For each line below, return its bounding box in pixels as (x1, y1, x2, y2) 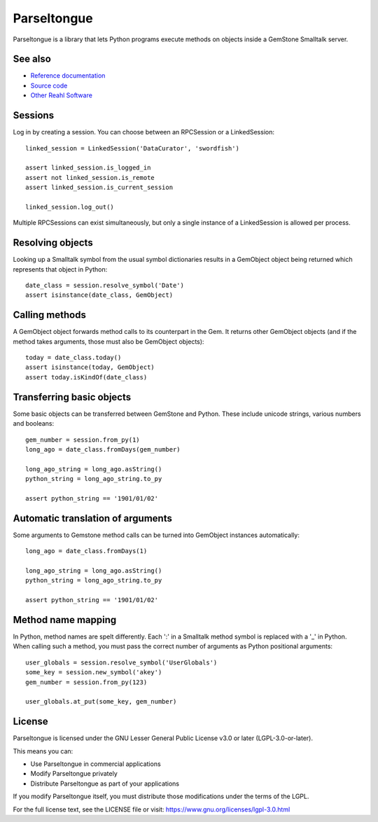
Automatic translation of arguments (13, 512, 173, 524)
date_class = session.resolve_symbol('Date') (25, 281, 185, 289)
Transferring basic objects (13, 391, 132, 403)
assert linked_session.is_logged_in (25, 164, 151, 172)
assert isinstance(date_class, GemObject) (25, 291, 174, 299)
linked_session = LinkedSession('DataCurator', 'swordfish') (25, 144, 239, 152)
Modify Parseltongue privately (30, 769, 118, 778)
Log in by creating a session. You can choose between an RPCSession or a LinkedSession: (13, 128, 274, 137)
